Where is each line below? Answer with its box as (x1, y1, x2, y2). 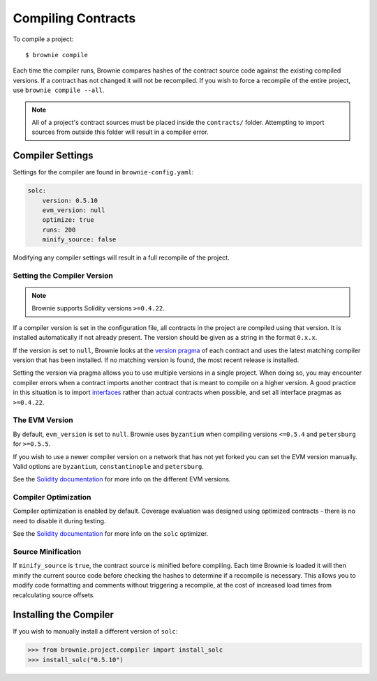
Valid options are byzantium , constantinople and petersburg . (13, 462, 204, 470)
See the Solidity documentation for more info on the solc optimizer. (13, 530, 209, 538)
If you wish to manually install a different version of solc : (13, 627, 178, 636)
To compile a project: (13, 35, 74, 43)
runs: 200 (42, 225, 76, 234)
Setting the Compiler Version (13, 271, 113, 280)
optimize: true (42, 216, 94, 224)
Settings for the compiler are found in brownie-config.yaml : (13, 168, 194, 177)
